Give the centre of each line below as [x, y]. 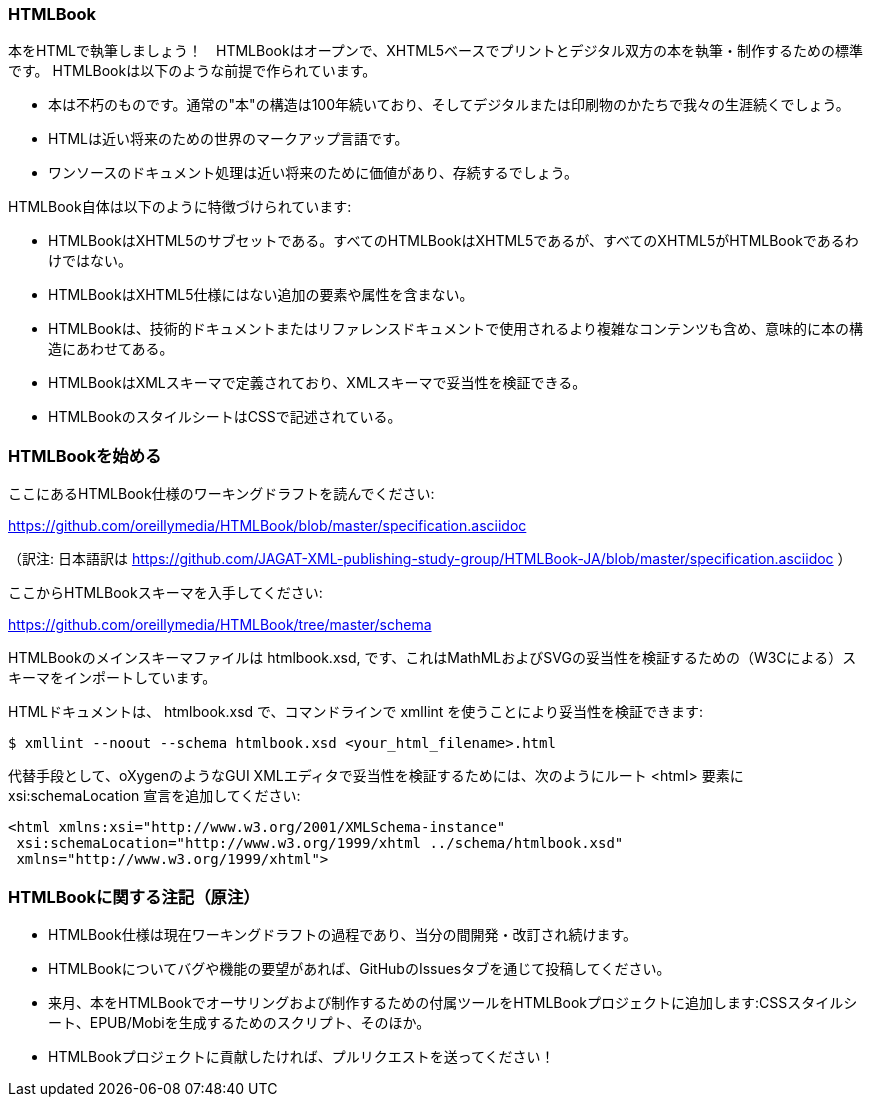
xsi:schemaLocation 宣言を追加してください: [154, 796]
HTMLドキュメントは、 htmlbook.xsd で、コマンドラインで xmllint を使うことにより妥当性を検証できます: [356, 712]
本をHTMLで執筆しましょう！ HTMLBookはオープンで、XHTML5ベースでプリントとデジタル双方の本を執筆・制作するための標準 [436, 51]
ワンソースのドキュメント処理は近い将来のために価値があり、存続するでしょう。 [313, 173]
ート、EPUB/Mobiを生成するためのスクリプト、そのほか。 [239, 1022]
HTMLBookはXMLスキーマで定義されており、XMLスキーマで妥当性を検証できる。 [317, 383]
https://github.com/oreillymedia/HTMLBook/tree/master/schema [220, 625]
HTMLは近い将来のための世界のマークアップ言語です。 [228, 139]
